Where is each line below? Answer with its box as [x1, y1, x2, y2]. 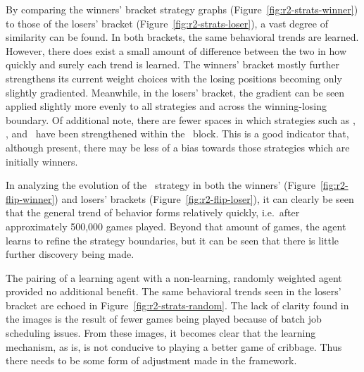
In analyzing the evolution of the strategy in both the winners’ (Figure [6, 178, 315, 192]
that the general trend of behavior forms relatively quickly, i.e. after [6, 205, 300, 220]
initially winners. [6, 154, 78, 168]
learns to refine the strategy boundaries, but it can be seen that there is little [6, 232, 339, 247]
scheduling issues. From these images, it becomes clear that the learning [6, 325, 316, 340]
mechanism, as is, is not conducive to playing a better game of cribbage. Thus [6, 339, 342, 354]
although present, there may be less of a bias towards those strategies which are [6, 139, 350, 154]
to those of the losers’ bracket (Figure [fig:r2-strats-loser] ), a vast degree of [6, 15, 328, 30]
